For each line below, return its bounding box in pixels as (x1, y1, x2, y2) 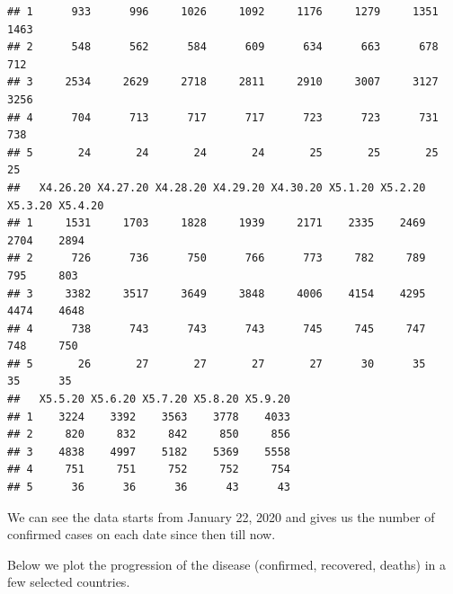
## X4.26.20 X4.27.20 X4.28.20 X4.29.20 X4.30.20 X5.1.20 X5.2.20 (7, 181, 426, 194)
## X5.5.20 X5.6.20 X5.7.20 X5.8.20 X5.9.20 (7, 393, 290, 406)
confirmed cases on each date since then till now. (7, 525, 276, 544)
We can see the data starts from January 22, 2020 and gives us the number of (7, 507, 435, 526)
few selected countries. (7, 572, 130, 591)
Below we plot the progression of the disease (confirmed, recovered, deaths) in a (7, 554, 446, 573)
